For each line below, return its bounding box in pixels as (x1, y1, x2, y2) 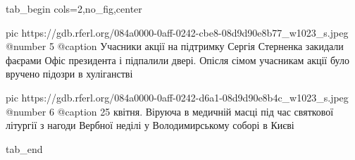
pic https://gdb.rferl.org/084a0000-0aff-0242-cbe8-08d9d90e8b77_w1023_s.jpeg (6, 25, 349, 39)
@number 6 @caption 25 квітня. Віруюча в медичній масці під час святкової (6, 104, 334, 118)
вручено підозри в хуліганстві (6, 66, 133, 81)
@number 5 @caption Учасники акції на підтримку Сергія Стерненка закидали (6, 39, 344, 54)
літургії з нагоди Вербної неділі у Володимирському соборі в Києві (6, 118, 294, 133)
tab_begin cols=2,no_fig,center (6, 1, 142, 16)
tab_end (6, 141, 43, 156)
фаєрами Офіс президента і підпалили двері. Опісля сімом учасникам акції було (6, 52, 349, 67)
